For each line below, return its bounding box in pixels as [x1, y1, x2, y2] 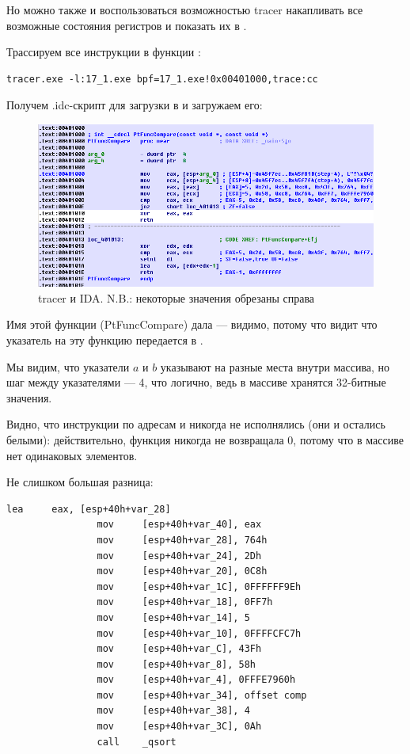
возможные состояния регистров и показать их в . [6, 17, 247, 33]
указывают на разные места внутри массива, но [160, 358, 390, 375]
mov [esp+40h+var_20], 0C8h [97, 565, 268, 577]
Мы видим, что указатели [6, 358, 130, 375]
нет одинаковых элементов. [6, 447, 138, 463]
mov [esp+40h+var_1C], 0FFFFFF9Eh [97, 581, 302, 592]
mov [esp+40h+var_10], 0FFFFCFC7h [97, 627, 302, 639]
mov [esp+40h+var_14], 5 [97, 611, 250, 623]
